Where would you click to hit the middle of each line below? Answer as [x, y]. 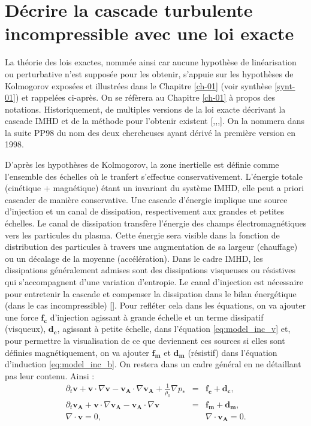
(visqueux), [25, 329]
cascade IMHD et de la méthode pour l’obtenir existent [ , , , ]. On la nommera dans [155, 121]
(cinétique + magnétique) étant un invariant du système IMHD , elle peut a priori [155, 188]
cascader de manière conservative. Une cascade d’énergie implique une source [146, 199]
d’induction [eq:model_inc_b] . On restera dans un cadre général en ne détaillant [153, 364]
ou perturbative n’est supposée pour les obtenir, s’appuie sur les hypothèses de [149, 73]
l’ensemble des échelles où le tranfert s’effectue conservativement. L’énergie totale [154, 176]
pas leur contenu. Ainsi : [50, 375]
